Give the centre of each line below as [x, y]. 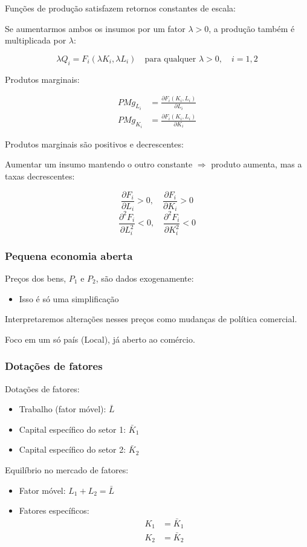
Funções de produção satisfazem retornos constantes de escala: [120, 8]
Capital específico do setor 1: [73, 429]
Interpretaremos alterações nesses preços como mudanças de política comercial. [151, 319]
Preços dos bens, [36, 278]
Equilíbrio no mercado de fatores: [67, 469]
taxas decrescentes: [40, 176]
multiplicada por [36, 40]
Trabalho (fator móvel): [63, 409]
